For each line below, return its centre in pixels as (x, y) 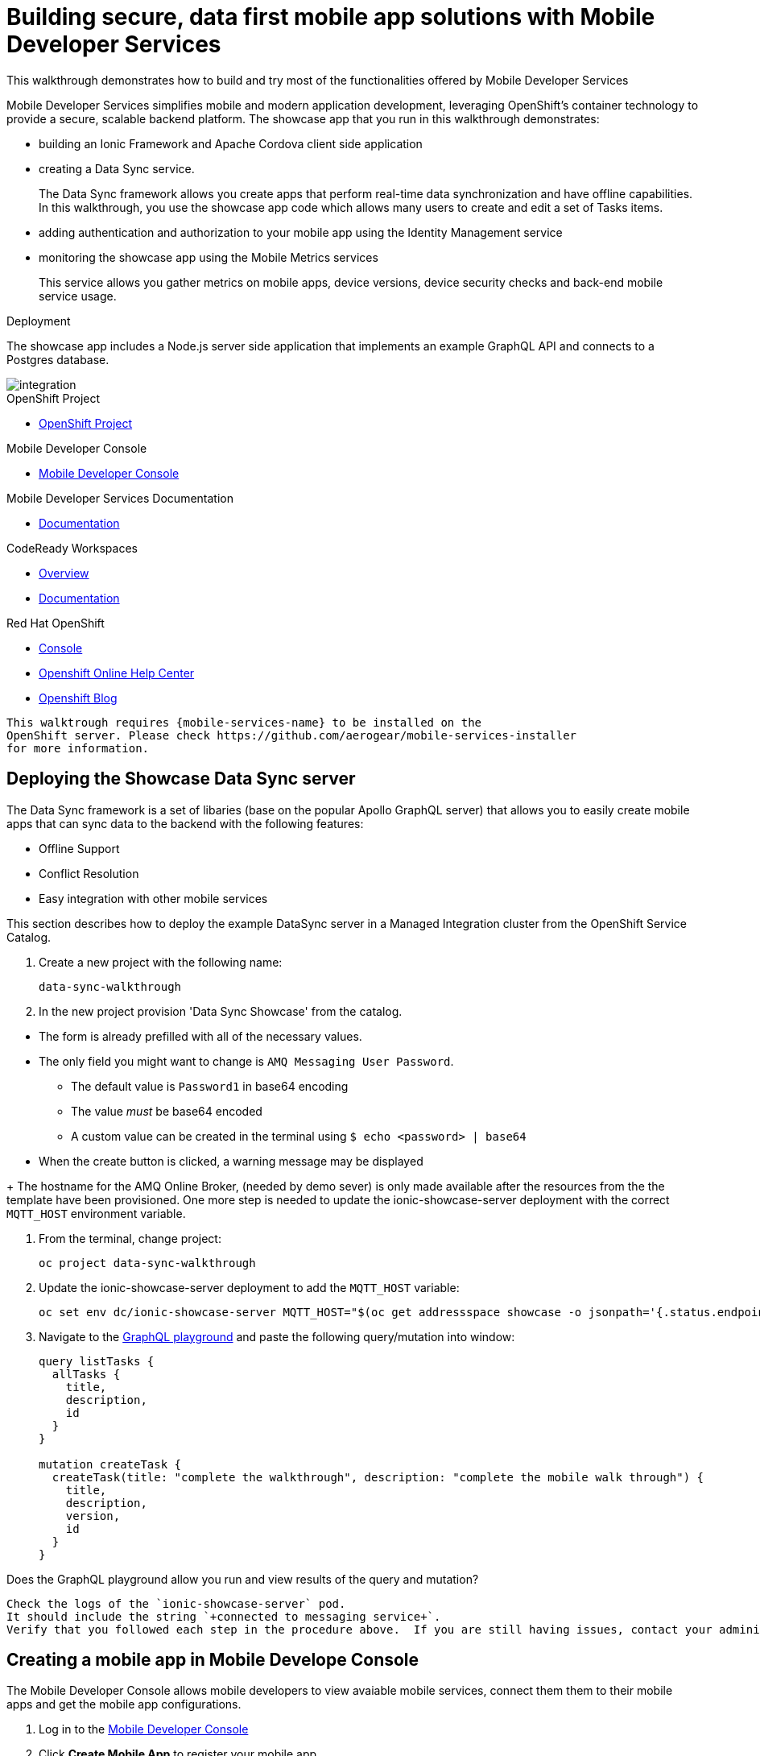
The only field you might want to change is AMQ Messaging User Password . (246, 1061)
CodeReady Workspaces (72, 548)
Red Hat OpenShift (56, 623)
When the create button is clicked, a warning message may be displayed (231, 1161)
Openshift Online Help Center (117, 673)
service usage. (78, 296)
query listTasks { (97, 1361)
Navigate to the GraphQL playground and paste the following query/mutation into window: (277, 1336)
